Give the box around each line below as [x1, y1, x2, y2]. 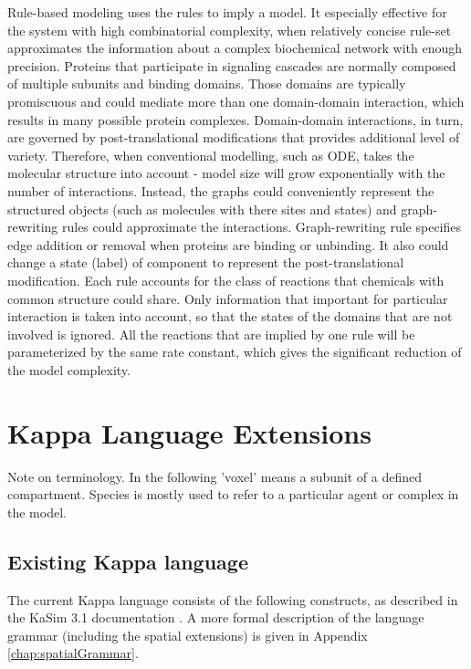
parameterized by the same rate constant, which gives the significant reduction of [7, 342, 462, 361]
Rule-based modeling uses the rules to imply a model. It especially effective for [7, 3, 447, 21]
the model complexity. [7, 360, 131, 379]
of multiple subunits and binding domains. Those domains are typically [7, 74, 406, 93]
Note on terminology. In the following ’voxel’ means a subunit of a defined [7, 466, 423, 486]
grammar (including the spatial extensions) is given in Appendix [7, 625, 368, 644]
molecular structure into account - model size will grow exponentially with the [7, 163, 445, 183]
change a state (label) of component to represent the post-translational [7, 253, 404, 272]
